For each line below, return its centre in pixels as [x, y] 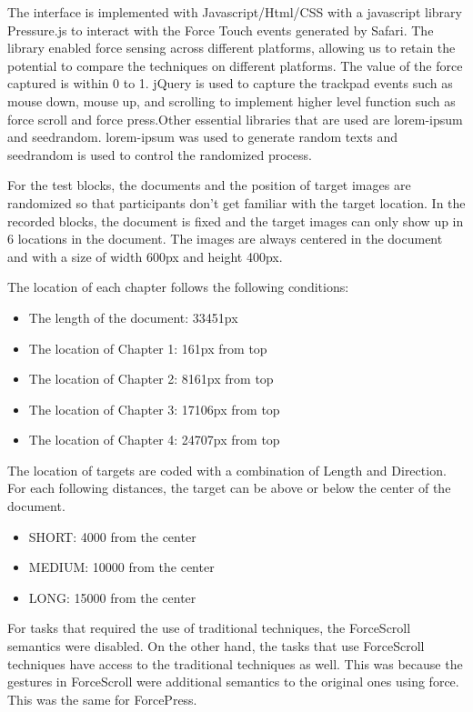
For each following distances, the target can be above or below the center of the [229, 488]
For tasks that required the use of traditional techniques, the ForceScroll [209, 628]
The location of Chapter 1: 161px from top [148, 348]
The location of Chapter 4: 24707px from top [154, 440]
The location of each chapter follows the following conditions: [178, 287]
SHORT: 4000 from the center [112, 536]
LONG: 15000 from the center [112, 597]
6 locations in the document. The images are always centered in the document [225, 239]
